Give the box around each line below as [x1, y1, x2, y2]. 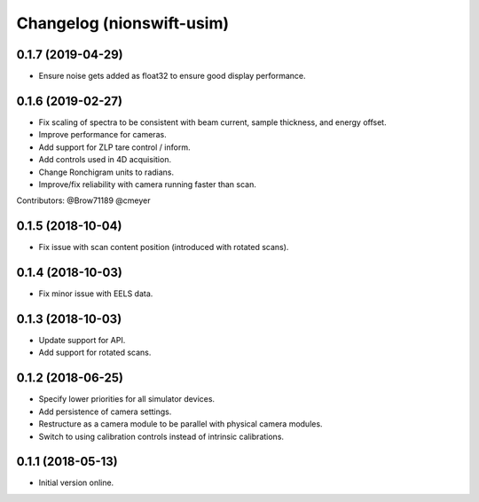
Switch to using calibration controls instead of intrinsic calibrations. [38, 431, 284, 442]
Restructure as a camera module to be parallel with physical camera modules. [38, 419, 323, 429]
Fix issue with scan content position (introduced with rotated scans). [38, 242, 289, 253]
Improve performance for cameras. [38, 129, 168, 140]
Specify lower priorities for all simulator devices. [38, 394, 216, 404]
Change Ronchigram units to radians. [38, 167, 175, 177]
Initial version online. [38, 477, 114, 488]
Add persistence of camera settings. [38, 406, 172, 417]
